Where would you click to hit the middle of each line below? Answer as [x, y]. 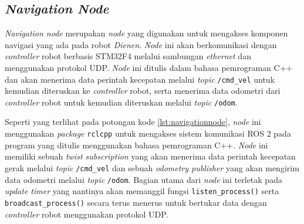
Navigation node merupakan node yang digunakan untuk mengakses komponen [146, 33]
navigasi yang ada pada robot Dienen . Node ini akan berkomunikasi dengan [141, 44]
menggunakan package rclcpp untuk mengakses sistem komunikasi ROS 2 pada [148, 133]
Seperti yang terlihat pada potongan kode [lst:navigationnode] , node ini [133, 122]
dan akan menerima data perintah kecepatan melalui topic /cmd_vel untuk [140, 79]
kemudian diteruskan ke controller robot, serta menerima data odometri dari [143, 91]
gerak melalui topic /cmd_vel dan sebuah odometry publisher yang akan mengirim [152, 167]
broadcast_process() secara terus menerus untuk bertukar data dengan [136, 202]
